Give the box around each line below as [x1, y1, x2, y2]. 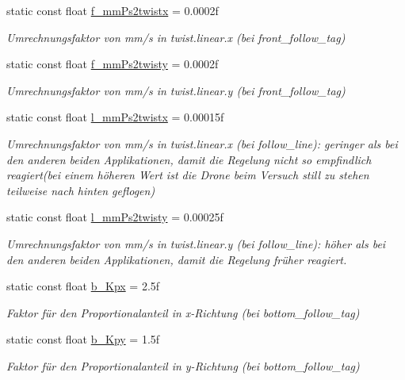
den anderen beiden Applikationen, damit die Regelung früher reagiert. [6, 251, 347, 267]
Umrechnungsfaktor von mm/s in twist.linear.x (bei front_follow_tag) [6, 29, 346, 45]
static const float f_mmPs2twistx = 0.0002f [6, 2, 219, 18]
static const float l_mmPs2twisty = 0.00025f [6, 209, 224, 225]
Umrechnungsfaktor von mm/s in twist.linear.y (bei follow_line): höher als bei [6, 235, 386, 251]
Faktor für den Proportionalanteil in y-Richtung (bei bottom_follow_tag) [6, 357, 360, 374]
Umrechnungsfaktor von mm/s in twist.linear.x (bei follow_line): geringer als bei [6, 135, 398, 152]
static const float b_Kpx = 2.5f [6, 278, 160, 294]
